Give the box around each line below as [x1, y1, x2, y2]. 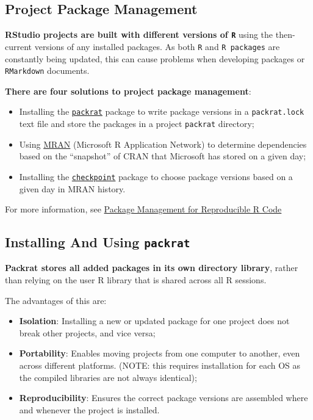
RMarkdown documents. [5, 64, 90, 77]
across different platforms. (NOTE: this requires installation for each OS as [19, 359, 301, 372]
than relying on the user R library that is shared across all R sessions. [5, 273, 267, 286]
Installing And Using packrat [5, 233, 190, 252]
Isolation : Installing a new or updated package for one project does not [19, 314, 290, 327]
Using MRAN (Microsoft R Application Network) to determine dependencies [19, 137, 307, 150]
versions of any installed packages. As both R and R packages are [34, 40, 280, 52]
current [5, 40, 32, 52]
